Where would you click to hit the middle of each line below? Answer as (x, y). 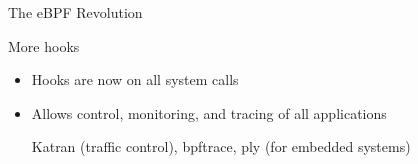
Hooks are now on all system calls (135, 79)
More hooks (44, 45)
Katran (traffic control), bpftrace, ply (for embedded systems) (221, 146)
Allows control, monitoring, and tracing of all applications (209, 112)
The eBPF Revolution (75, 12)
